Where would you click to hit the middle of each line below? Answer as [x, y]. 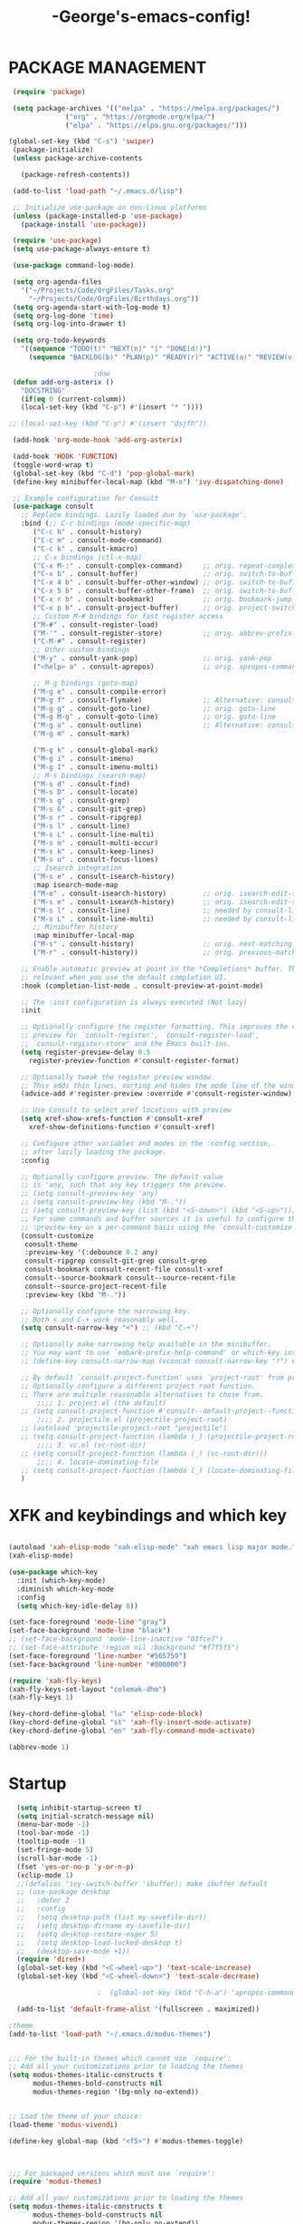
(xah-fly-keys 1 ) [41, 1698]
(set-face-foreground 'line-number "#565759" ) [98, 1656]
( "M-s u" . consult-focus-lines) [95, 860]
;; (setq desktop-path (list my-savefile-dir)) [112, 1917]
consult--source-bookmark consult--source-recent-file [130, 1278]
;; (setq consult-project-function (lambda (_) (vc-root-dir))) [144, 1453]
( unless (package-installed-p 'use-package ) [97, 216]
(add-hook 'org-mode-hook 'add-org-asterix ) [97, 440]
